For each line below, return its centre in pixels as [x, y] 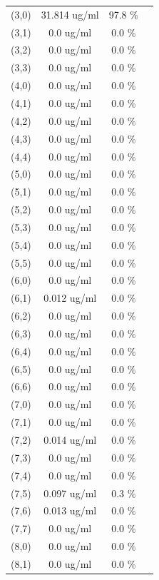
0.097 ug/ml [70, 493]
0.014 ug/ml [70, 439]
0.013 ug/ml [70, 510]
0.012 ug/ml [70, 298]
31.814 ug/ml [70, 14]
